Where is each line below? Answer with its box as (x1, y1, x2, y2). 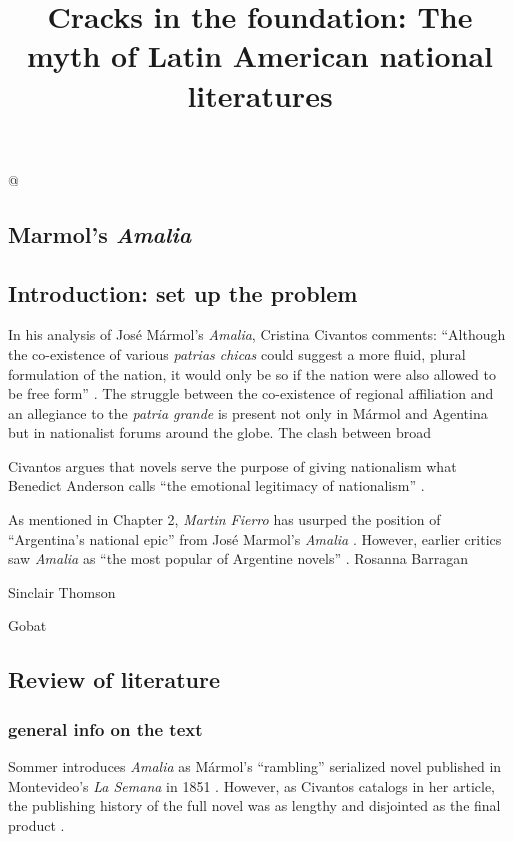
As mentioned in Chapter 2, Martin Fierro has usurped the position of (8, 509, 441, 530)
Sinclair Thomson (8, 581, 116, 602)
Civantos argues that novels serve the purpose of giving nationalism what (8, 455, 457, 476)
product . (8, 814, 65, 835)
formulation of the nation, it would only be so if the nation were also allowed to (8, 363, 496, 384)
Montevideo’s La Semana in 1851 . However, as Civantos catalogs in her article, (8, 775, 496, 796)
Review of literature (8, 664, 221, 695)
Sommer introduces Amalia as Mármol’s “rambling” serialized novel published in (8, 756, 502, 777)
